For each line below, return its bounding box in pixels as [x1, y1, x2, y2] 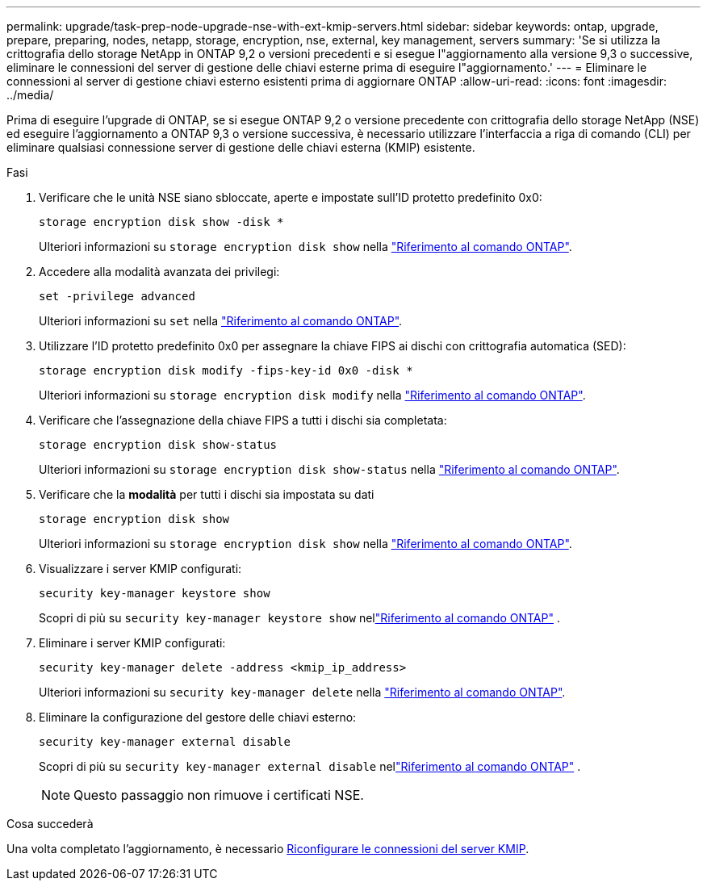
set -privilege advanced [39, 290, 195, 303]
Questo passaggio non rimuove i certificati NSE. [73, 787, 364, 803]
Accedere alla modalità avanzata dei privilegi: [39, 265, 280, 278]
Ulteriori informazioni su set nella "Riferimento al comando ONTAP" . [39, 314, 403, 328]
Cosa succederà [6, 817, 94, 831]
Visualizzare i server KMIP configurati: [39, 562, 242, 575]
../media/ [6, 88, 54, 102]
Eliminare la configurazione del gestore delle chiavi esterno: [39, 710, 357, 724]
